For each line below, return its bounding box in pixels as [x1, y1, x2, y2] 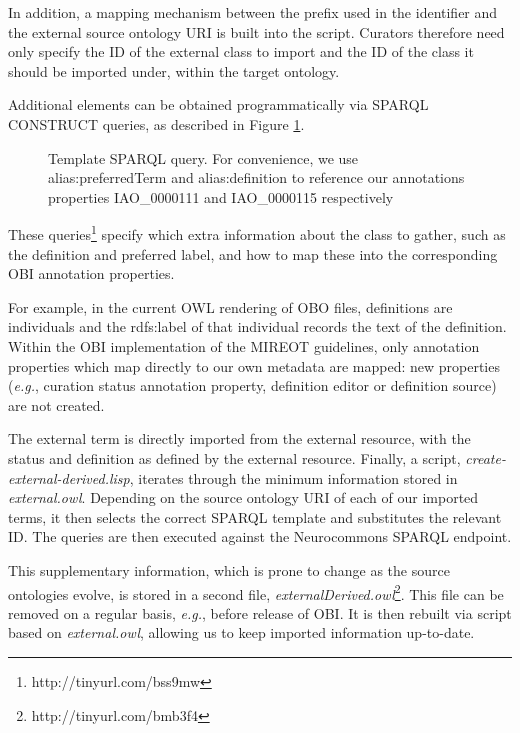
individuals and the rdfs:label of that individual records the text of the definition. [8, 316, 507, 337]
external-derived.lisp [8, 467, 130, 488]
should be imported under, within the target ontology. [8, 60, 340, 81]
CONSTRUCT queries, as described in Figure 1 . [8, 113, 305, 134]
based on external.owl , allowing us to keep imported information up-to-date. [8, 622, 475, 643]
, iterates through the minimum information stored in [129, 467, 458, 488]
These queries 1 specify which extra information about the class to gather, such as [8, 221, 506, 244]
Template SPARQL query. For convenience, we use [48, 147, 359, 168]
